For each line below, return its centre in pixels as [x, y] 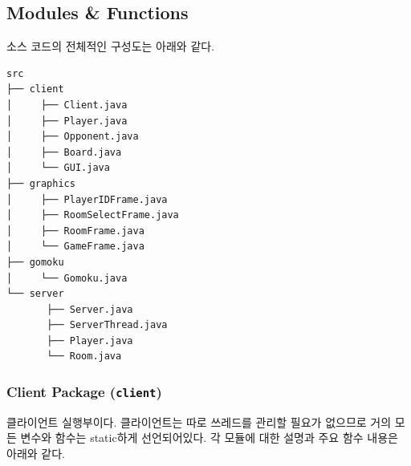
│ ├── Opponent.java [73, 137]
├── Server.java [90, 309]
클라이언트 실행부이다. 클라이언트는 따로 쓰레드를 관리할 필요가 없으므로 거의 [199, 421]
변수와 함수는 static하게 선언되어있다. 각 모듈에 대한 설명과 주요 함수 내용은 [209, 438]
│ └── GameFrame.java [75, 247]
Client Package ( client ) [84, 391]
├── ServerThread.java [107, 325]
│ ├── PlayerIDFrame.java [87, 199]
